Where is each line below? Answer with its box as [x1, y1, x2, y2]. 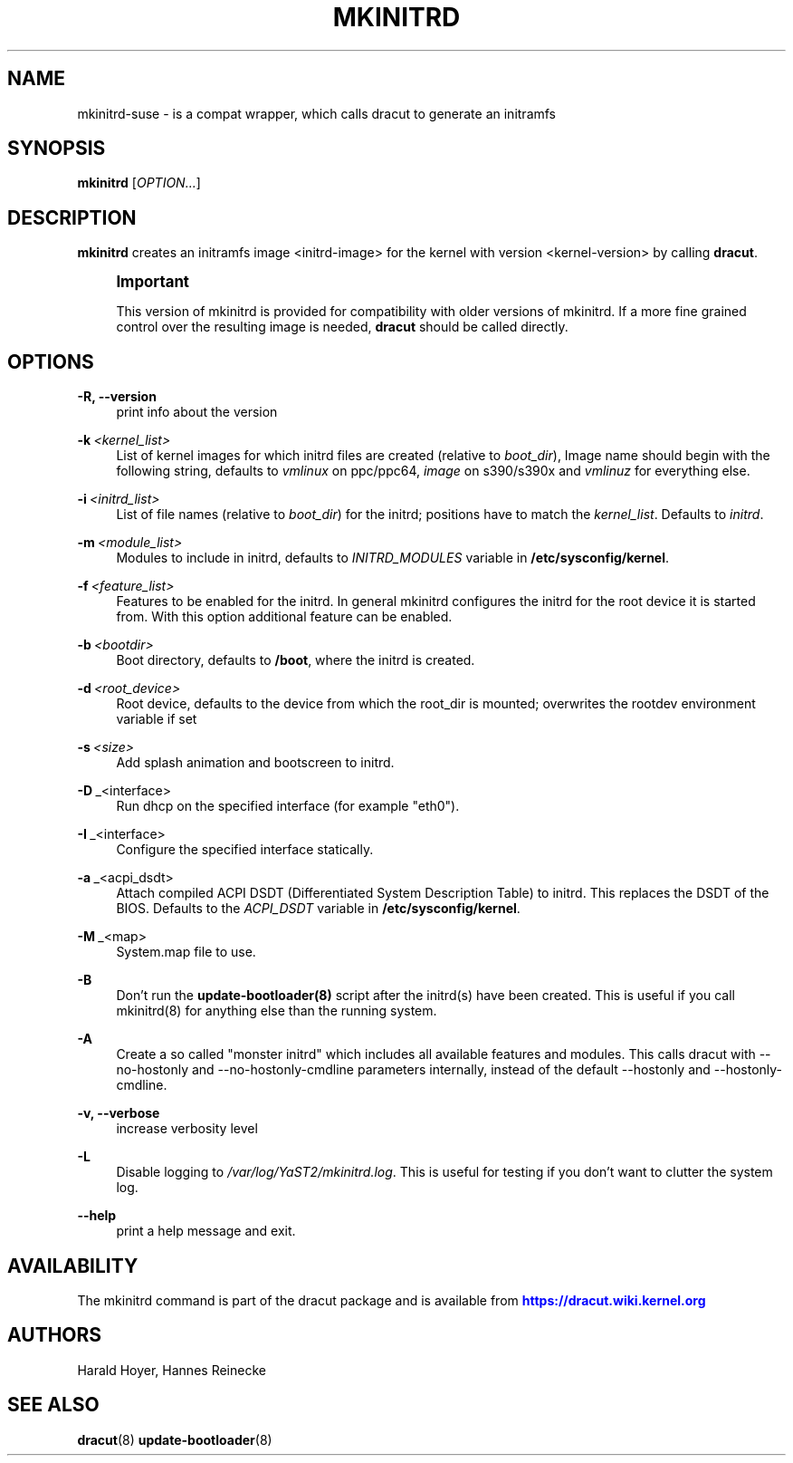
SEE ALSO [7, 1393, 100, 1417]
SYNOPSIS [7, 137, 106, 160]
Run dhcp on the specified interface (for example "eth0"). [116, 798, 460, 814]
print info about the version [116, 404, 278, 420]
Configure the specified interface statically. [116, 842, 374, 858]
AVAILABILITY [7, 1254, 139, 1277]
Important [116, 273, 190, 292]
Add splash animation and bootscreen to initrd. [116, 755, 395, 771]
